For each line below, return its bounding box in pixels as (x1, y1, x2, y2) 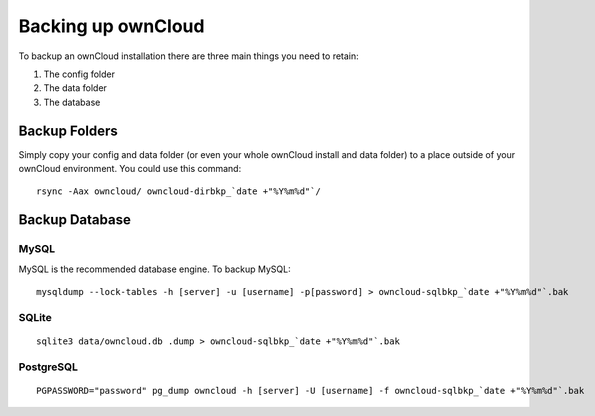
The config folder (43, 68, 115, 80)
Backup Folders (18, 122, 119, 139)
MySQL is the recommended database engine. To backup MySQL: (18, 263, 291, 275)
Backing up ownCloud (18, 15, 205, 37)
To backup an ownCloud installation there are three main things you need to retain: (18, 50, 359, 62)
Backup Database (18, 211, 132, 229)
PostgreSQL (18, 360, 79, 374)
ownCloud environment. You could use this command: (18, 163, 242, 175)
